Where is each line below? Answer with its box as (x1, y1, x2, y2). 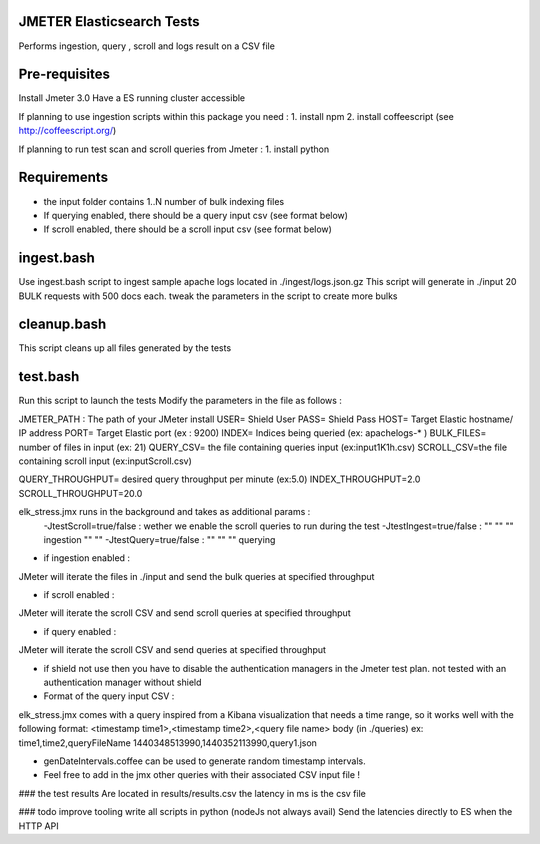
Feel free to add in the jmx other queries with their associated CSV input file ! (43, 769, 360, 781)
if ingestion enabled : (43, 552, 130, 564)
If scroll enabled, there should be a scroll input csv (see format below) (43, 223, 332, 235)
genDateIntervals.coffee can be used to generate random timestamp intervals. (43, 755, 366, 767)
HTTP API (18, 820, 59, 832)
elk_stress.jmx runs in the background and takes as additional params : (18, 506, 311, 518)
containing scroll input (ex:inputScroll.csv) (18, 455, 192, 467)
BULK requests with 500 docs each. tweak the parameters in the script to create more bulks (18, 290, 398, 302)
